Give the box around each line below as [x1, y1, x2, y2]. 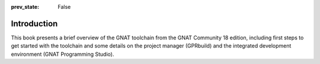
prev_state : [11, 4, 40, 10]
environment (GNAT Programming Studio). [11, 50, 114, 58]
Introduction [11, 18, 58, 29]
